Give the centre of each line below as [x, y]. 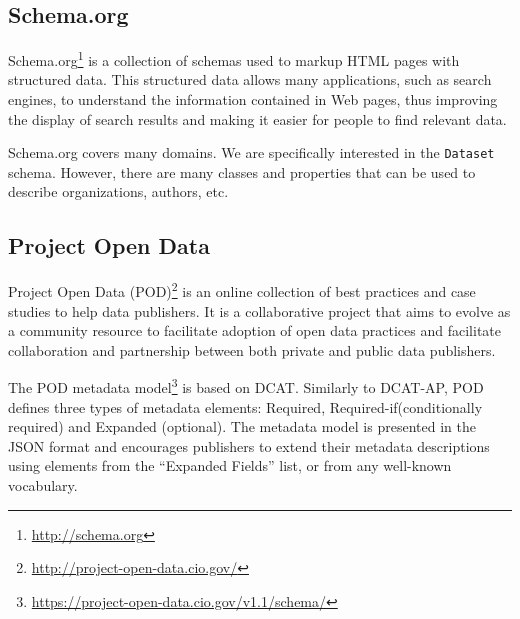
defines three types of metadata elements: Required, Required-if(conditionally [245, 406]
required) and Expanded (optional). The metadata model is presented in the [242, 426]
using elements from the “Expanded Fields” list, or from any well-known [230, 465]
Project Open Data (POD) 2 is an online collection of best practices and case [242, 289]
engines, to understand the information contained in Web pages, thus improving [253, 99]
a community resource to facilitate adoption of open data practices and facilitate [254, 330]
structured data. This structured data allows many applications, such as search [250, 79]
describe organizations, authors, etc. [118, 191]
